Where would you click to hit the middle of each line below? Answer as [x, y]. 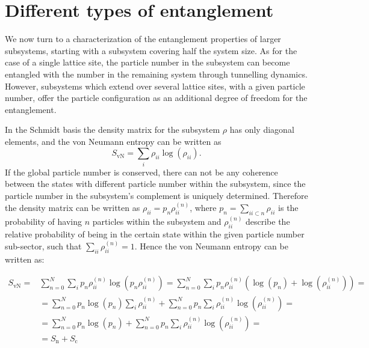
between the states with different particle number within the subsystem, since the [155, 184]
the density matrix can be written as [73, 208]
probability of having [44, 221]
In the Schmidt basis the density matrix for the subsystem [113, 130]
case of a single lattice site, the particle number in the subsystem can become [147, 62]
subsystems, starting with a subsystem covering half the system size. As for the [151, 50]
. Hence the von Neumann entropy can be [211, 246]
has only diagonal [262, 130]
